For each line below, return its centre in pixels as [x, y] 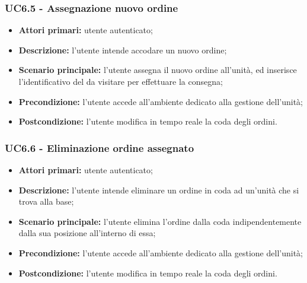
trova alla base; [46, 201]
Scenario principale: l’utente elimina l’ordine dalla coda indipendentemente [160, 221]
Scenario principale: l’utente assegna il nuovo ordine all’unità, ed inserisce [158, 70]
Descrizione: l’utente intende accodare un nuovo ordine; [123, 50]
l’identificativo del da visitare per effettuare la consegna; [121, 81]
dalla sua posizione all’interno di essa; [87, 233]
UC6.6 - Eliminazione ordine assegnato [100, 147]
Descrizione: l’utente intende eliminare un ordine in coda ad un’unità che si [159, 190]
